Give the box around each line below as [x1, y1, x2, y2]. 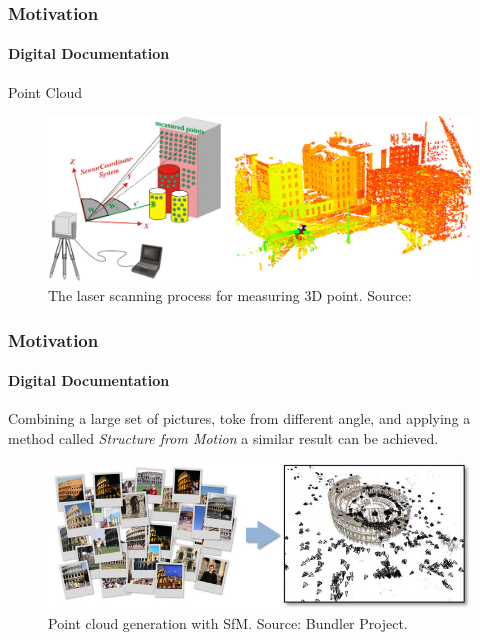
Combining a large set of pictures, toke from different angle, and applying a [8, 408, 471, 429]
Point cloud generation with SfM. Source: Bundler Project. [48, 613, 408, 634]
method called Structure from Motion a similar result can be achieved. [8, 427, 439, 448]
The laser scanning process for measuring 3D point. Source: [48, 285, 412, 306]
